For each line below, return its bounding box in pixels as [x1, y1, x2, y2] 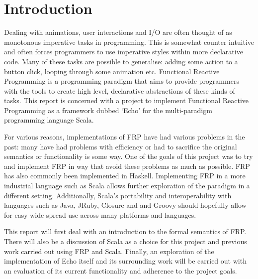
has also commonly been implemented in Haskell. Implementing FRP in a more [4, 170, 246, 181]
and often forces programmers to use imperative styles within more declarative [4, 46, 243, 57]
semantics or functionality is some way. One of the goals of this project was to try [4, 151, 253, 161]
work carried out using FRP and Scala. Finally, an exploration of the [4, 246, 214, 256]
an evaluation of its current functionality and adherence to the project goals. [4, 265, 237, 276]
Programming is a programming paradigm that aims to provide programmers [4, 76, 239, 86]
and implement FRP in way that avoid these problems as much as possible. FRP [4, 160, 250, 171]
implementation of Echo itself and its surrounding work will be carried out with [4, 256, 247, 266]
